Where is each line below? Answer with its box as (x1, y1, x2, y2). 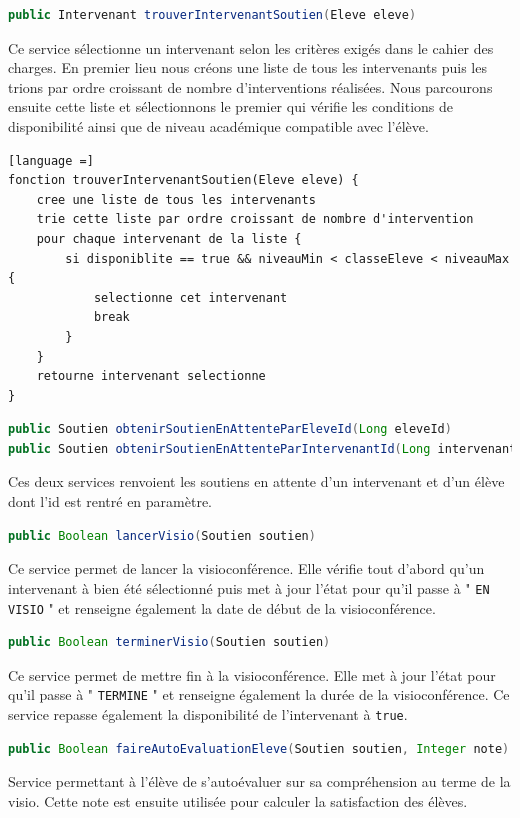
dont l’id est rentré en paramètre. (8, 491, 213, 512)
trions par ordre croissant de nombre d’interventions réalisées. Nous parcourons (8, 76, 493, 97)
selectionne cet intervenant (93, 290, 288, 305)
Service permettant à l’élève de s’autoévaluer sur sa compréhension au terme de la (8, 771, 511, 792)
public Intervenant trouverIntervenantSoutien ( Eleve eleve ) (8, 8, 417, 22)
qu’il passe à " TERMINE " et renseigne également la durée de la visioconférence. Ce (8, 684, 510, 705)
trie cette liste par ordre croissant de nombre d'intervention (36, 212, 474, 227)
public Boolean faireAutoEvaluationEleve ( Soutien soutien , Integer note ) (8, 741, 510, 756)
